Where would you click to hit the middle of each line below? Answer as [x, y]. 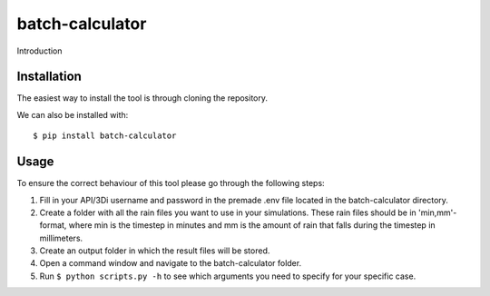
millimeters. [61, 238]
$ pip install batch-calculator [105, 136]
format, [53, 225]
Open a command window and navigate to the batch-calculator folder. [171, 263]
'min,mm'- [437, 212]
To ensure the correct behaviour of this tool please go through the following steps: [171, 183]
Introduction [39, 51]
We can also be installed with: [73, 114]
